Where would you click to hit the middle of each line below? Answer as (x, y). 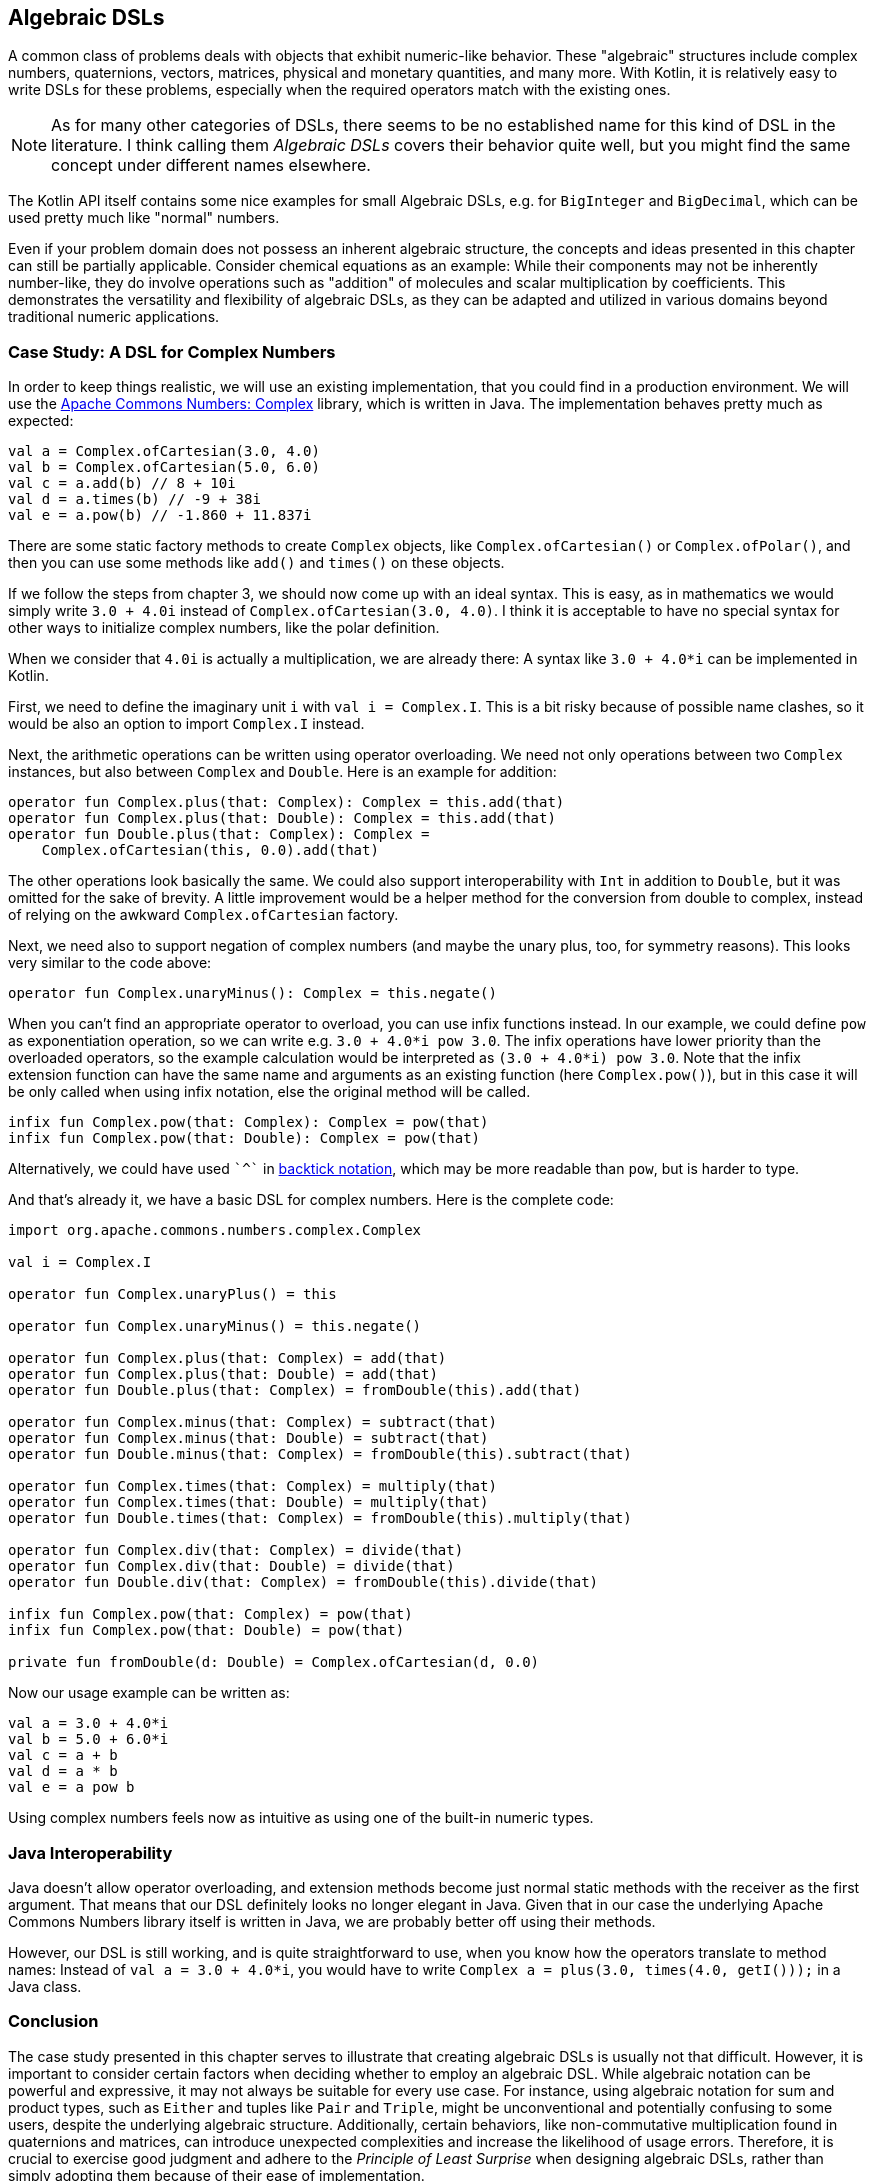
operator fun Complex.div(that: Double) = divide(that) (231, 1566)
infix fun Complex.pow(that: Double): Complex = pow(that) (244, 1138)
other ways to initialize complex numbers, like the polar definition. (224, 628)
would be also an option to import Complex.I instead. (186, 724)
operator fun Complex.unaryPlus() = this (172, 1294)
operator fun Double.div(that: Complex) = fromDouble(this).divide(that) (303, 1582)
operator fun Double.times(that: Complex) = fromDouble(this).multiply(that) (320, 1518)
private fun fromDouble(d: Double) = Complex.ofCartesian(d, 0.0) (274, 1662)
